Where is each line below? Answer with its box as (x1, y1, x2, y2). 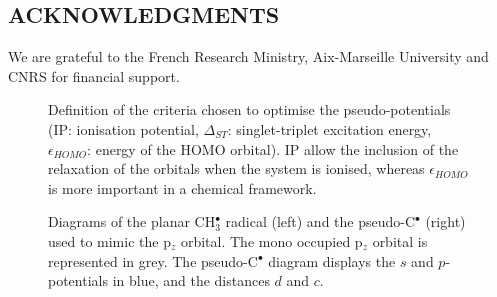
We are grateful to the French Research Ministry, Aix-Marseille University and (8, 46, 489, 67)
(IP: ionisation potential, (48, 118, 199, 139)
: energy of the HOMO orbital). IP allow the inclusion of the (87, 138, 459, 159)
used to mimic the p (48, 230, 171, 251)
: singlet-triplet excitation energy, (227, 118, 432, 139)
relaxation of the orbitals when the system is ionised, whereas (48, 158, 425, 179)
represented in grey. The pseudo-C (48, 250, 258, 271)
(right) (425, 211, 466, 232)
